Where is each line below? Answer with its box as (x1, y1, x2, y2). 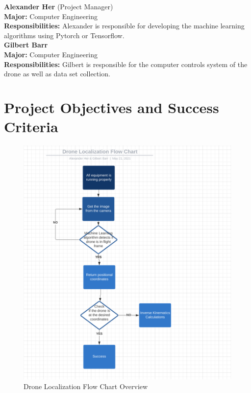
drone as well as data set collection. (4, 69, 110, 79)
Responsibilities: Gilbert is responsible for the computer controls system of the (4, 59, 248, 69)
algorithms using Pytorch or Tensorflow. (4, 30, 125, 40)
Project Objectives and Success (4, 97, 219, 117)
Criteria (4, 116, 58, 137)
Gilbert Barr (4, 40, 48, 50)
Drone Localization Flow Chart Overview (24, 381, 148, 391)
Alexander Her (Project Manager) (4, 1, 113, 11)
